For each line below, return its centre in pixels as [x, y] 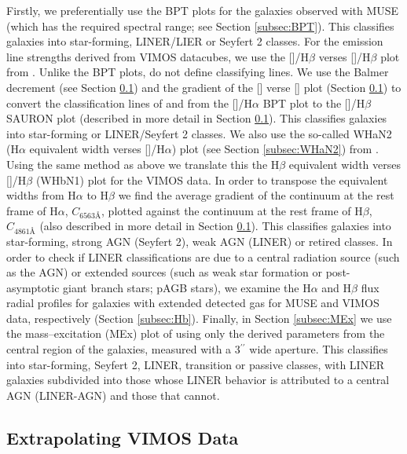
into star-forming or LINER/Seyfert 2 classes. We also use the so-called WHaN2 [199, 133]
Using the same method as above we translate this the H [143, 164]
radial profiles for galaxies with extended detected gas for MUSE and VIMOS [193, 303]
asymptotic [33, 287]
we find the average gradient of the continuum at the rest [256, 195]
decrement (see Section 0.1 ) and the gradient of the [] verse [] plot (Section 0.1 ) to [204, 87]
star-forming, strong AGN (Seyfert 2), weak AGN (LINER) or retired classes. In [200, 241]
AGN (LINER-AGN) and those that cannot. [113, 395]
